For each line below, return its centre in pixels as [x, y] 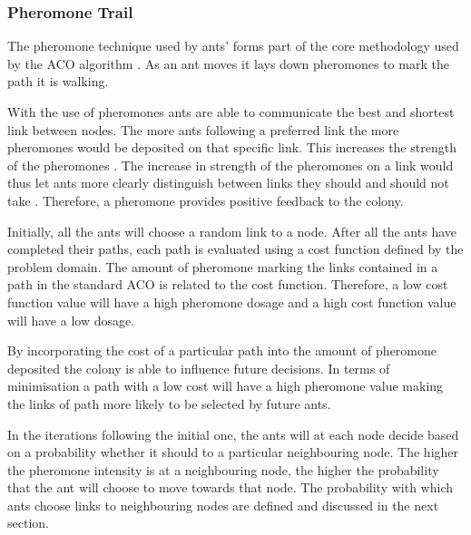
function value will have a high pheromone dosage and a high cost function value [232, 302]
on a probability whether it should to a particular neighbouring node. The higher [233, 452]
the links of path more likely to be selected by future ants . [169, 403]
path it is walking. [58, 81]
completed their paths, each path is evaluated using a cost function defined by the [235, 249]
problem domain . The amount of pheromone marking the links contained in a [223, 266]
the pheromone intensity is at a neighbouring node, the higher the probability [223, 469]
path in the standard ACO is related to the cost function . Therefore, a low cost [228, 284]
